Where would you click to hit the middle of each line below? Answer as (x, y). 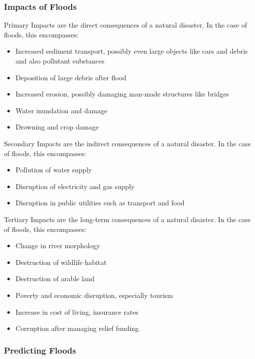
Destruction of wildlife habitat (61, 262)
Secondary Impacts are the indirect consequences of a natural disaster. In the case (127, 143)
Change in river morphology (58, 245)
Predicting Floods (40, 350)
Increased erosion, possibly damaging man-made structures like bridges (122, 94)
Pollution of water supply (54, 170)
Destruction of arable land (55, 278)
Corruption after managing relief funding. (78, 328)
